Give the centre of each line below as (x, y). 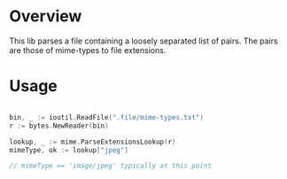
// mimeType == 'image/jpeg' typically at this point (111, 166)
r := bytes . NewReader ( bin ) (59, 126)
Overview (46, 16)
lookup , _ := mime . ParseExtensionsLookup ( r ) (93, 142)
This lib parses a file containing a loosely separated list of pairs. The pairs (143, 41)
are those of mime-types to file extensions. (88, 50)
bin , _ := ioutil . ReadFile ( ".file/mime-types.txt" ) (106, 117)
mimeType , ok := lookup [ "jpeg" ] (69, 150)
